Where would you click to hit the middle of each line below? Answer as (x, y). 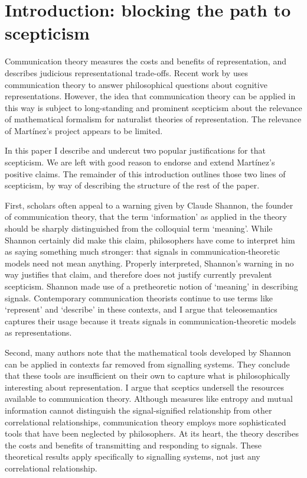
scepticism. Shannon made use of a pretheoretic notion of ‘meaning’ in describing (151, 286)
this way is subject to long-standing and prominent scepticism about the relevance (153, 107)
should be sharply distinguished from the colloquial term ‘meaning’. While (139, 228)
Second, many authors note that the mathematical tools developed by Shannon (148, 352)
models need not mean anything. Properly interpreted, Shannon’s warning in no (149, 263)
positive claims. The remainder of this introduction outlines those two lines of (145, 173)
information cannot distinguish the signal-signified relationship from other (138, 410)
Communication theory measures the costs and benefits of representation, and (146, 61)
